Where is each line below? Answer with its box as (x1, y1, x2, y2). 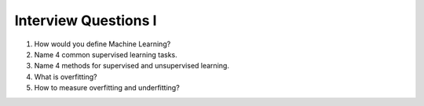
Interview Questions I (14, 12, 157, 29)
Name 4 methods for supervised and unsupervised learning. (34, 61, 229, 71)
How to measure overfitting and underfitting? (34, 83, 180, 93)
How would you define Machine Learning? (34, 39, 171, 49)
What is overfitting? (34, 71, 97, 82)
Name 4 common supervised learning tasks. (34, 49, 177, 59)
